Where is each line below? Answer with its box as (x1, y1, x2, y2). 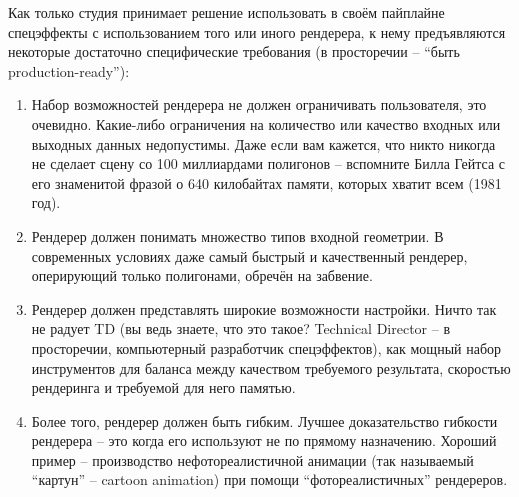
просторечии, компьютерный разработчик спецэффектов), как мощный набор (31, 337, 502, 358)
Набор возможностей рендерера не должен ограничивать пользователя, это (31, 94, 487, 115)
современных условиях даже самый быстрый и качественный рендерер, (31, 245, 468, 266)
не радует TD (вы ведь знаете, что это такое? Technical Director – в (31, 318, 451, 339)
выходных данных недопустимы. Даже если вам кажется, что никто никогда (31, 133, 496, 154)
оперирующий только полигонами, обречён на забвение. (31, 265, 373, 286)
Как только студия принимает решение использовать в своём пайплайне (8, 2, 445, 22)
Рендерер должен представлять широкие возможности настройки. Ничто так (31, 298, 497, 319)
